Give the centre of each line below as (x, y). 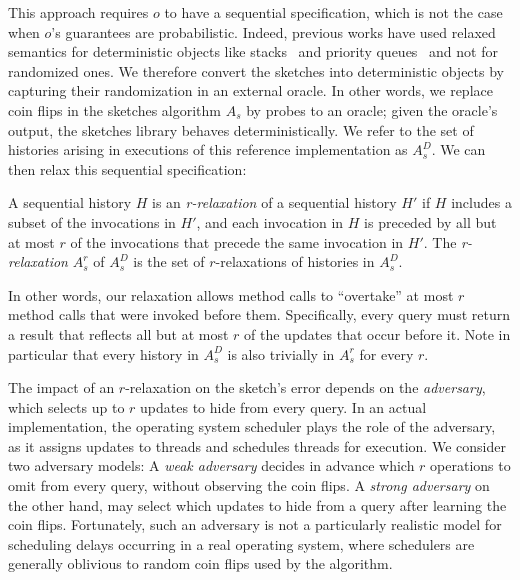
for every (386, 353)
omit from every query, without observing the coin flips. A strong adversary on (249, 485)
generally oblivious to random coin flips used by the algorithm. (200, 563)
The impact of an (61, 387)
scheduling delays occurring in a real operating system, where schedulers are (241, 543)
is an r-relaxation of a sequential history (274, 202)
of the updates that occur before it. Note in (377, 333)
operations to (470, 465)
